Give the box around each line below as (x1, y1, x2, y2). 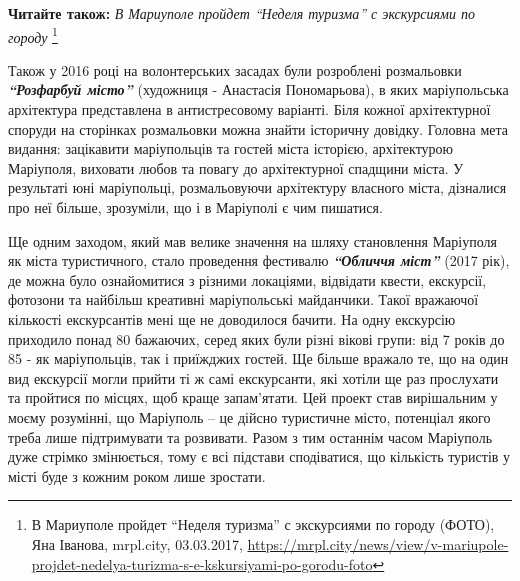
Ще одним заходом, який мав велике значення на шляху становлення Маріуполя (8, 230, 497, 251)
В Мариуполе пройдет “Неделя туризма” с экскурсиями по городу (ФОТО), (31, 514, 495, 535)
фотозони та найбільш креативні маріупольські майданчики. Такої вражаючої (8, 289, 479, 310)
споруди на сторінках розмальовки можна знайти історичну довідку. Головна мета (8, 118, 509, 139)
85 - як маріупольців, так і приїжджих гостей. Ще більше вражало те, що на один (8, 348, 509, 369)
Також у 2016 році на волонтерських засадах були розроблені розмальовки (8, 59, 462, 80)
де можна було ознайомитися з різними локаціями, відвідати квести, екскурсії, (8, 269, 487, 290)
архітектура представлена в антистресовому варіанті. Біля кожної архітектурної (8, 99, 491, 120)
